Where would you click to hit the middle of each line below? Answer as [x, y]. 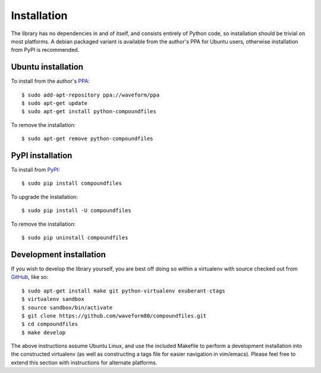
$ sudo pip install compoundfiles [72, 184]
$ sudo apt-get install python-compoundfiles [89, 111]
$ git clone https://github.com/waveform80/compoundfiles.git [114, 316]
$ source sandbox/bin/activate [67, 307]
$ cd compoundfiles [50, 324]
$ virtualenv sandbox [53, 299]
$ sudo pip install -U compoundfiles [77, 211]
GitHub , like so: [30, 277]
